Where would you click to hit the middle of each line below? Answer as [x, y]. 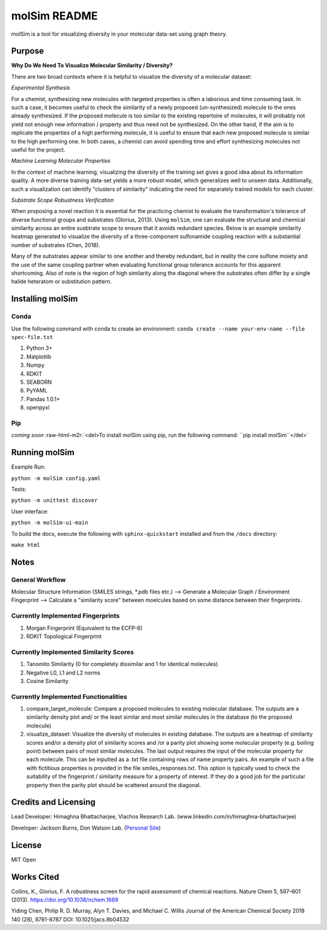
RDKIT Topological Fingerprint [64, 636]
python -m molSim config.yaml [56, 478]
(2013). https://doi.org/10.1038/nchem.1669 [65, 900]
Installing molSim [45, 299]
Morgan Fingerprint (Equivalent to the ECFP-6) [84, 628]
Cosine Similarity [48, 681]
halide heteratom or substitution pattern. [61, 282]
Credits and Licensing [54, 802]
